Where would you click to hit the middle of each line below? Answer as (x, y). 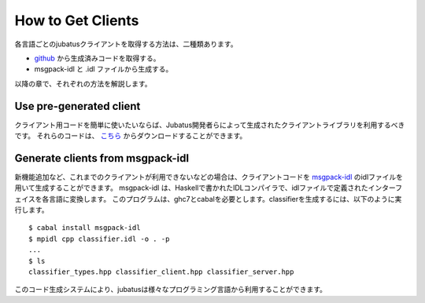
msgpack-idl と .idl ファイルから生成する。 (103, 69)
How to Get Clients (77, 20)
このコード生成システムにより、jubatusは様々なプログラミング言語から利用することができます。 (170, 290)
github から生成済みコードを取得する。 (97, 58)
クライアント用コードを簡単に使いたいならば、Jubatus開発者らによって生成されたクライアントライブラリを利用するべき (210, 125)
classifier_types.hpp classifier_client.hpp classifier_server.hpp (161, 272)
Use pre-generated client (78, 106)
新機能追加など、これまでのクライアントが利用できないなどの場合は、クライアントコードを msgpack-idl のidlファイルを (209, 177)
